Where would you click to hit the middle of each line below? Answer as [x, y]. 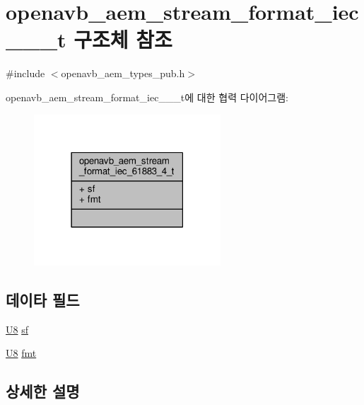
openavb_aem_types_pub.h [123, 73]
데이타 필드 [43, 299]
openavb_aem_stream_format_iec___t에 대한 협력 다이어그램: [147, 97]
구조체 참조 [123, 39]
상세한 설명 [43, 391]
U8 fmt [21, 353]
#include [25, 73]
